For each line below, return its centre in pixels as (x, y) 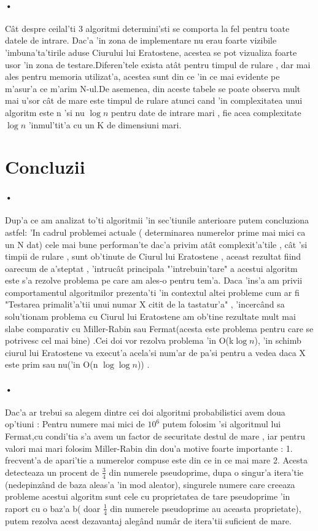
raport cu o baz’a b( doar (53, 508)
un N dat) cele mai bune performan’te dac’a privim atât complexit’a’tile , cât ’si (156, 244)
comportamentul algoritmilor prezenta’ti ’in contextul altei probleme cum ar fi (152, 292)
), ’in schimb (278, 340)
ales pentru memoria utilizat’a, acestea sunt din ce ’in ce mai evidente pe (142, 76)
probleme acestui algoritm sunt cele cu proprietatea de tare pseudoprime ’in (148, 496)
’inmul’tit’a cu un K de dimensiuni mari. (105, 124)
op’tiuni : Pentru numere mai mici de (75, 424)
